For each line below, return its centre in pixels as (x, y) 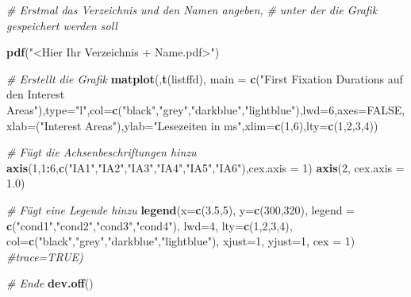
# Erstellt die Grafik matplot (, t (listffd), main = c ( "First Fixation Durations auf (205, 78)
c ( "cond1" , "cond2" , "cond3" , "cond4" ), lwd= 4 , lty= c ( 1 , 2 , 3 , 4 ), (150, 225)
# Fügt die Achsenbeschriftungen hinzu (102, 152)
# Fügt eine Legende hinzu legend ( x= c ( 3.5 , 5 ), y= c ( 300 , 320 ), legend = (181, 209)
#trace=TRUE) (45, 256)
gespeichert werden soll (62, 25)
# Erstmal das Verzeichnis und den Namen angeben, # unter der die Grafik (192, 10)
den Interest (36, 94)
